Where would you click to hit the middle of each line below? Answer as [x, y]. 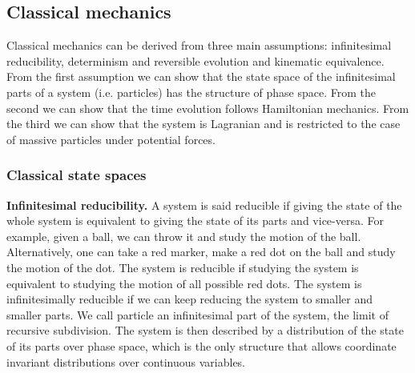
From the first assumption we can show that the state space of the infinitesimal [201, 76]
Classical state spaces [77, 175]
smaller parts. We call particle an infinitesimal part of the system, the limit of [197, 314]
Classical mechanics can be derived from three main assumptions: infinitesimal [199, 45]
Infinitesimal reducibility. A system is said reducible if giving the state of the [204, 205]
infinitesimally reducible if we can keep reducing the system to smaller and [189, 299]
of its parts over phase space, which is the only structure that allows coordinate [201, 345]
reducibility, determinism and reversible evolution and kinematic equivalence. [195, 60]
